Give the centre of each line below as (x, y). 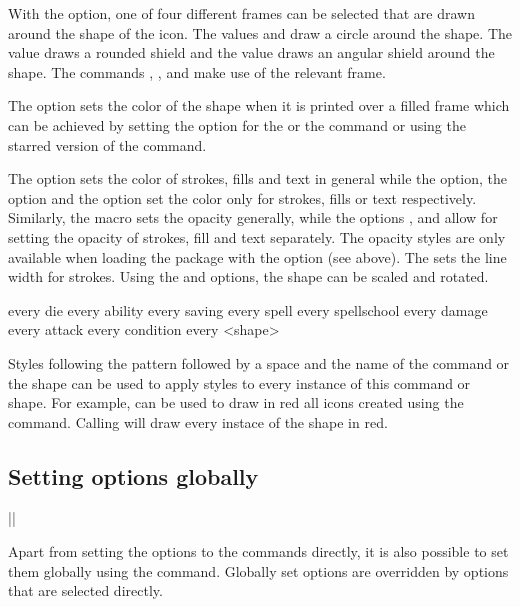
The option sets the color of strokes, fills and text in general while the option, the (258, 178)
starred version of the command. (107, 144)
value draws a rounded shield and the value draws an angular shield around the (251, 52)
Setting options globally (133, 475)
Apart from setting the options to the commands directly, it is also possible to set (258, 551)
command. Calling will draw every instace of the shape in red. (198, 421)
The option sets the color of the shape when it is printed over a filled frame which (259, 105)
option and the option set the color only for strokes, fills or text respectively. (242, 197)
